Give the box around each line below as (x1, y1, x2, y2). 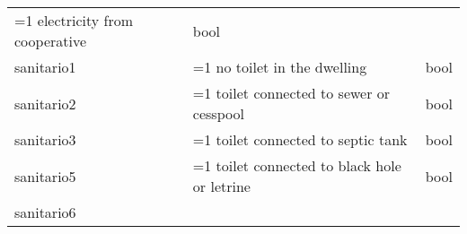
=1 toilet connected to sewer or (192, 82, 391, 103)
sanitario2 (14, 92, 76, 114)
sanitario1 (14, 56, 76, 77)
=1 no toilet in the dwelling (192, 56, 367, 77)
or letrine (192, 176, 251, 196)
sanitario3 (14, 129, 76, 150)
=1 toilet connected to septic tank (192, 129, 408, 150)
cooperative (14, 30, 87, 51)
